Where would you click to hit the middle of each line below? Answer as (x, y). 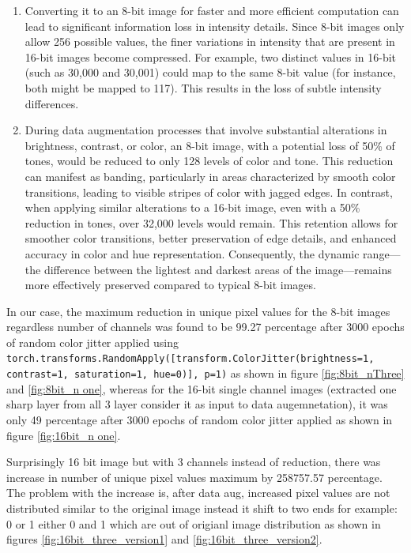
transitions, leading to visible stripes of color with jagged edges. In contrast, (209, 192)
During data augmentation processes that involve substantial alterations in (206, 130)
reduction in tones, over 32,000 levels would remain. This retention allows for (211, 222)
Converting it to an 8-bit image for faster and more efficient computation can (212, 10)
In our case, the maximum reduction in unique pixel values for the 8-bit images (198, 311)
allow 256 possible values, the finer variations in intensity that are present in (210, 41)
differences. (52, 103)
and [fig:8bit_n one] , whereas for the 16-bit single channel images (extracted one (202, 388)
